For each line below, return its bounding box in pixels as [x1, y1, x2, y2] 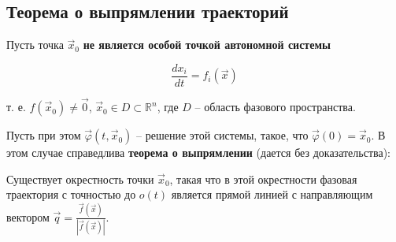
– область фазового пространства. [194, 99, 356, 115]
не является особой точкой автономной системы [83, 36, 331, 53]
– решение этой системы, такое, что [136, 127, 309, 143]
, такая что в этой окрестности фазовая [169, 170, 357, 187]
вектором [6, 208, 50, 225]
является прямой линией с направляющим [171, 186, 373, 203]
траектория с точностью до [6, 186, 136, 203]
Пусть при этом [6, 127, 81, 143]
